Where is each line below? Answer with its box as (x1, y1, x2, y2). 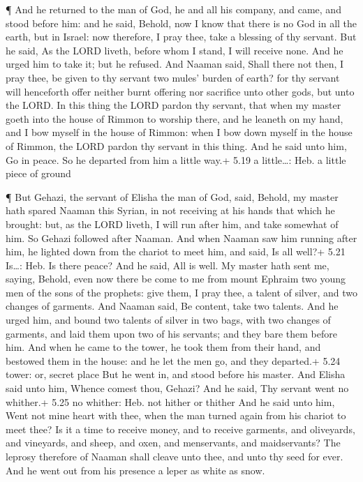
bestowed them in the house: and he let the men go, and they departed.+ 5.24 (6, 353, 341, 368)
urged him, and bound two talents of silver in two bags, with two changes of (6, 312, 331, 327)
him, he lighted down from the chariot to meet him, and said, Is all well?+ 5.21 (6, 244, 346, 259)
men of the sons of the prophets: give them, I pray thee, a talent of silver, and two (6, 285, 357, 299)
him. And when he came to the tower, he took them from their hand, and (6, 340, 321, 354)
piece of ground (6, 166, 71, 181)
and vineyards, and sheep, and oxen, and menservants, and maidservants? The (6, 435, 341, 450)
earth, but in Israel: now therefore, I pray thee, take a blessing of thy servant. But (6, 29, 357, 44)
